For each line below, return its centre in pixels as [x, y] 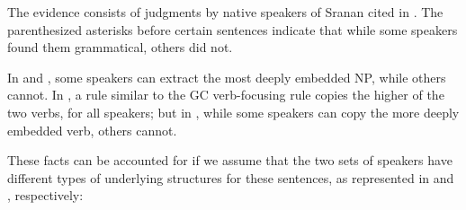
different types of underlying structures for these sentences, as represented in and [231, 177]
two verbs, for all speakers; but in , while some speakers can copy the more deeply [233, 112]
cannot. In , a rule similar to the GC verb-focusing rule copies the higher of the [226, 95]
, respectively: [45, 195]
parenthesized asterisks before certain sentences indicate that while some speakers [233, 29]
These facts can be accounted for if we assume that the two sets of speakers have [230, 160]
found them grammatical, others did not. [120, 47]
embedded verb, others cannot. [92, 130]
